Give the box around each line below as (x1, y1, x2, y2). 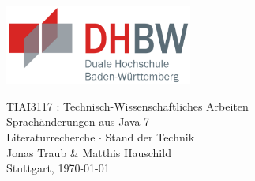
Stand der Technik (105, 129, 195, 145)
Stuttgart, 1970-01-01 (6, 160, 110, 176)
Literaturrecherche (6, 129, 96, 145)
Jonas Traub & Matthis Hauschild (6, 144, 171, 160)
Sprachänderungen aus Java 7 (6, 113, 150, 130)
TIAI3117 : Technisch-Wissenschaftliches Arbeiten (6, 97, 249, 114)
